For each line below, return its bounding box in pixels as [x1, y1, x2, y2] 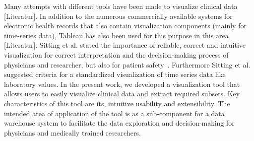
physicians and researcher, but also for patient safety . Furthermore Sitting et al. [4, 59, 251, 70]
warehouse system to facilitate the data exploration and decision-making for [4, 118, 235, 128]
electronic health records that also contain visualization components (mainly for [4, 20, 247, 31]
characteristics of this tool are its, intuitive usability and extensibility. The [4, 98, 230, 108]
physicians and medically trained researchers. [4, 127, 141, 138]
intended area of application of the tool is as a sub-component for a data [4, 108, 225, 118]
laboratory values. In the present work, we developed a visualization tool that [4, 78, 240, 89]
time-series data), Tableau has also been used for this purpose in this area [4, 30, 229, 40]
